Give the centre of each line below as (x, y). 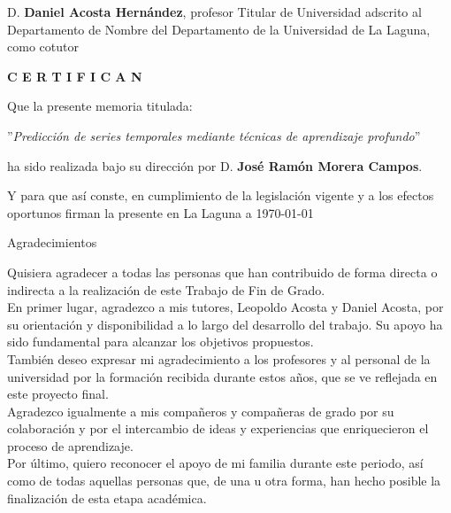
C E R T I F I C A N (75, 76)
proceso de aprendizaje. (70, 445)
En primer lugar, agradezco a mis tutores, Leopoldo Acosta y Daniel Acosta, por (225, 307)
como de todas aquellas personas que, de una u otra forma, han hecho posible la (224, 481)
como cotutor (43, 47)
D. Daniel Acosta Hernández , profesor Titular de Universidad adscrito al (214, 12)
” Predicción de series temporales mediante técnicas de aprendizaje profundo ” (214, 135)
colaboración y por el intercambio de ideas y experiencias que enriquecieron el (218, 428)
